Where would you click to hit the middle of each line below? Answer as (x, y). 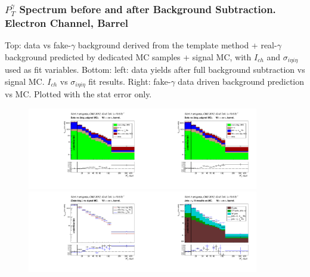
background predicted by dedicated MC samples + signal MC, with (128, 56)
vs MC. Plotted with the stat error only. (78, 94)
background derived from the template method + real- (177, 45)
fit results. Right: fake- (130, 81)
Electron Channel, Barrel (67, 22)
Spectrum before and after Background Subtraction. (148, 9)
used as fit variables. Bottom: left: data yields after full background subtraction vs (155, 70)
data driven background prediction (241, 81)
